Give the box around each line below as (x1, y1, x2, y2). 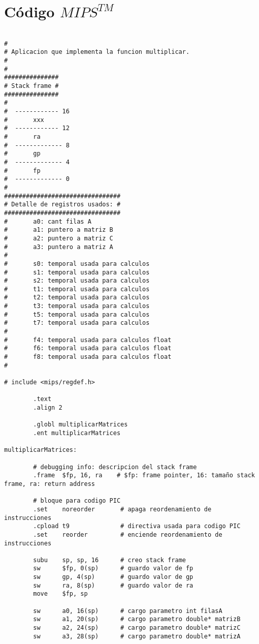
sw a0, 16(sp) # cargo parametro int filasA (33, 607, 222, 615)
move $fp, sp (33, 590, 88, 598)
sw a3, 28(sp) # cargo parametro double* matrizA (33, 632, 241, 640)
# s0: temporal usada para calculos (4, 260, 150, 267)
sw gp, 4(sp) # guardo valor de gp (33, 573, 193, 581)
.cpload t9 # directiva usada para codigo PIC (33, 523, 241, 530)
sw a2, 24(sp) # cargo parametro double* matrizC (33, 624, 241, 632)
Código (4, 1, 55, 22)
